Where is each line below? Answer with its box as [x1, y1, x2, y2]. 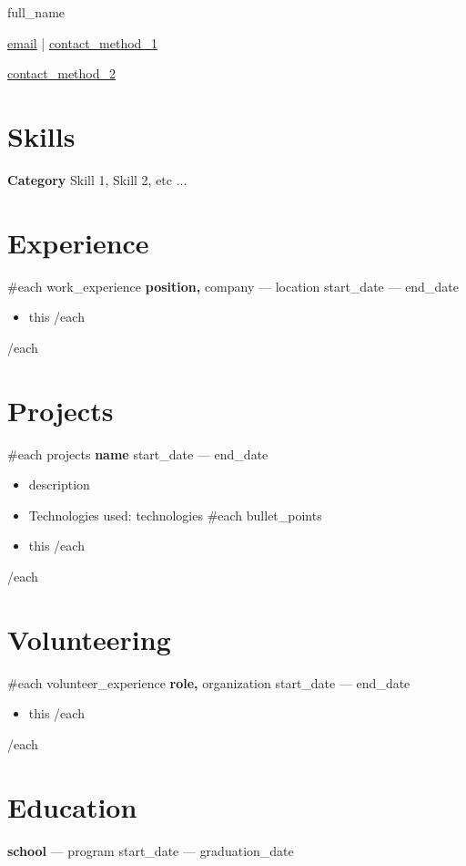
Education [7, 788, 137, 825]
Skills [7, 117, 76, 154]
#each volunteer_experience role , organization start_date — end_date [7, 673, 410, 692]
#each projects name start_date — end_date [7, 444, 268, 463]
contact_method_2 [7, 64, 116, 83]
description [28, 475, 90, 494]
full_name [7, 3, 66, 21]
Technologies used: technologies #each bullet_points [28, 505, 322, 524]
